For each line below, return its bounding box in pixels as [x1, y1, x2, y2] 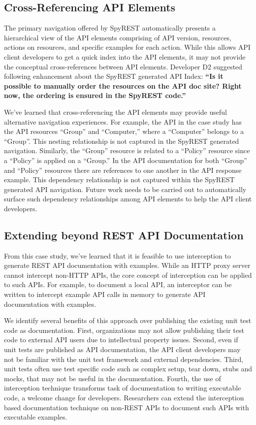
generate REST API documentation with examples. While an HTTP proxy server [4, 260, 251, 270]
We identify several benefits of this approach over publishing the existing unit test [4, 315, 252, 326]
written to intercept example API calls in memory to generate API [4, 289, 206, 299]
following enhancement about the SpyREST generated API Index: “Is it [4, 71, 224, 81]
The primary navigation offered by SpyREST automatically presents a [4, 23, 216, 33]
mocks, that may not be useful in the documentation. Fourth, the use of [4, 373, 221, 383]
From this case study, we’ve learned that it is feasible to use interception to [4, 250, 231, 261]
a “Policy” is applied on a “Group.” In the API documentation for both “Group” [4, 155, 247, 165]
